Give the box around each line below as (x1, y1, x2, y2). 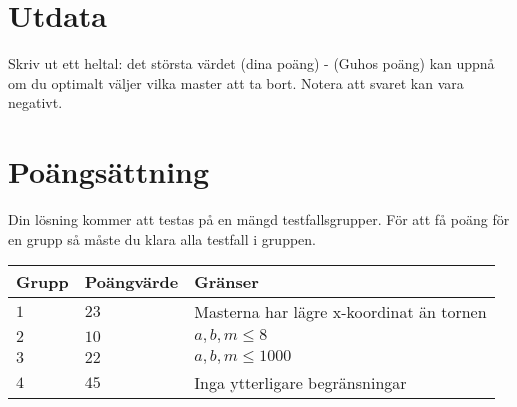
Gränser (194, 270, 259, 294)
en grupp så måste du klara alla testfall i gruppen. (8, 228, 316, 249)
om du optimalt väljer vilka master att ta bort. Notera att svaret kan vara (8, 72, 464, 93)
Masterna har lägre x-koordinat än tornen (194, 300, 487, 324)
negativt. (8, 92, 63, 113)
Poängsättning (8, 151, 210, 192)
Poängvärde (84, 270, 179, 294)
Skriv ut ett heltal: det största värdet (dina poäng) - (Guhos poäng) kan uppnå (8, 53, 495, 74)
